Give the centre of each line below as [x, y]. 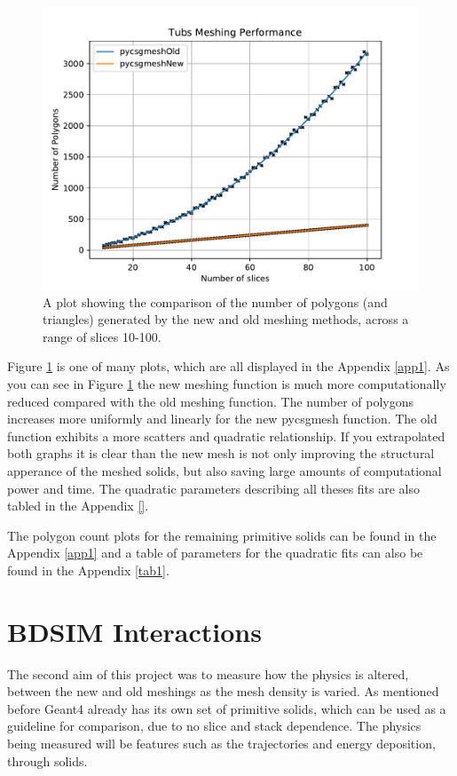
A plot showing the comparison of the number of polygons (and [215, 301]
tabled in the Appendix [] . [78, 506]
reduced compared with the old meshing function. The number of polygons [211, 401]
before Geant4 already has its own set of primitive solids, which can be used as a [227, 708]
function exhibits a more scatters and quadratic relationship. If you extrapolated [226, 436]
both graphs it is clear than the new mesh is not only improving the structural [221, 453]
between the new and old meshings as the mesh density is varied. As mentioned [223, 691]
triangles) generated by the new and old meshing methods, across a [226, 319]
